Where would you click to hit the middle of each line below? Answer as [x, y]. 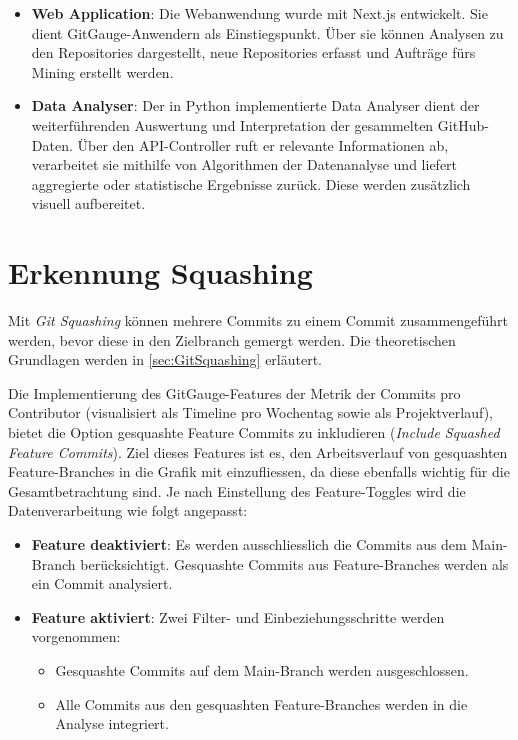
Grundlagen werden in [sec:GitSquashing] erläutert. [165, 359]
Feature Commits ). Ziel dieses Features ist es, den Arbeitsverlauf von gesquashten [258, 451]
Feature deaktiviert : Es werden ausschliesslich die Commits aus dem [249, 544]
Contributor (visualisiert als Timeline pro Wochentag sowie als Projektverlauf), [251, 412]
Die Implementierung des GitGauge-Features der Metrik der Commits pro [234, 392]
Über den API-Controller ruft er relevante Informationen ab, [263, 144]
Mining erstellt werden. [102, 71]
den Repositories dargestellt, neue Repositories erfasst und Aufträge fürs [253, 52]
